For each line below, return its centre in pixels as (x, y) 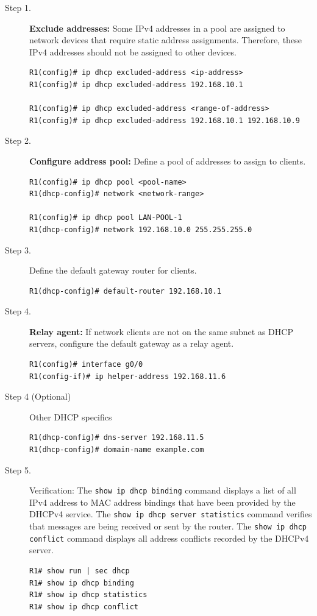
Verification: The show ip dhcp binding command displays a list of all (163, 490)
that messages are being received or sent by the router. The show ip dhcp (168, 526)
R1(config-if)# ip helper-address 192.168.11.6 (128, 376)
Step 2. (18, 140)
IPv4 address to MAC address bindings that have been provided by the (162, 502)
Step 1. (18, 7)
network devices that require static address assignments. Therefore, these (166, 40)
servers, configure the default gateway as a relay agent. (132, 343)
